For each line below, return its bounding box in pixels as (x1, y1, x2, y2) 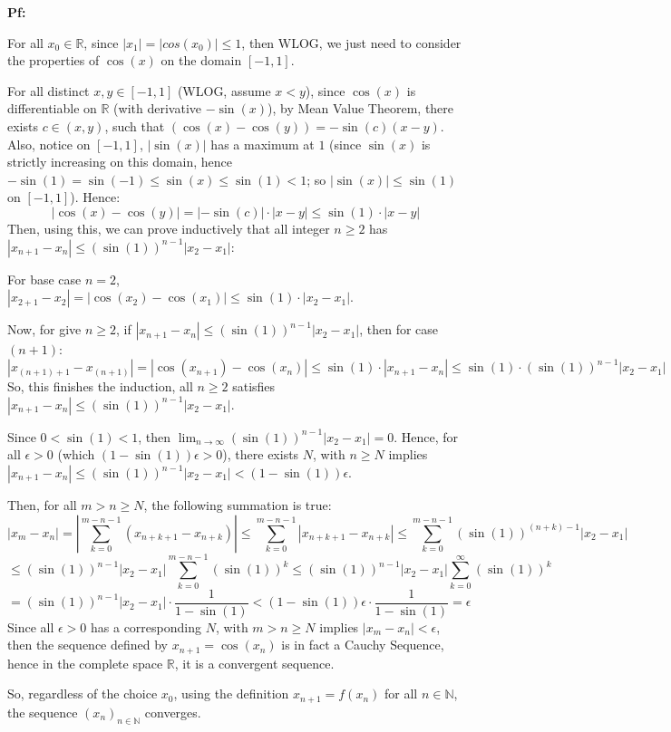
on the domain (160, 51, 242, 70)
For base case (7, 269, 82, 288)
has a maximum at (210, 134, 315, 153)
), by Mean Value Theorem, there (267, 99, 454, 118)
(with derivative (113, 99, 201, 118)
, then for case (359, 320, 439, 339)
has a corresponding (91, 617, 201, 636)
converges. (144, 702, 201, 721)
